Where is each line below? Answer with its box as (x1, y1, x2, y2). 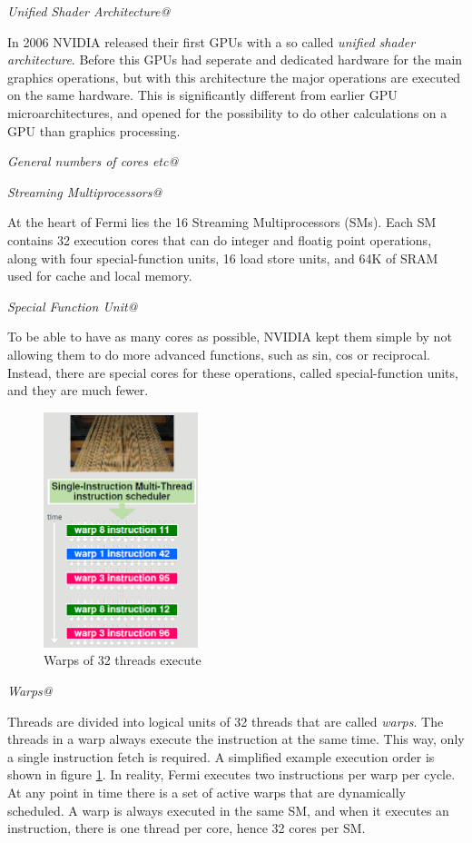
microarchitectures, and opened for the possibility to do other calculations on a (7, 103, 447, 122)
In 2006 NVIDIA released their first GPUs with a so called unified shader (7, 32, 416, 51)
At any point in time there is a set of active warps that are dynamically (7, 782, 406, 801)
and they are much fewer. (7, 381, 149, 400)
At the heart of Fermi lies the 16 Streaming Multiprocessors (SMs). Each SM (7, 213, 437, 232)
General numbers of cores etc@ (7, 152, 179, 171)
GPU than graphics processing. (7, 121, 181, 140)
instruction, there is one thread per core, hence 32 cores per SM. (7, 818, 366, 838)
